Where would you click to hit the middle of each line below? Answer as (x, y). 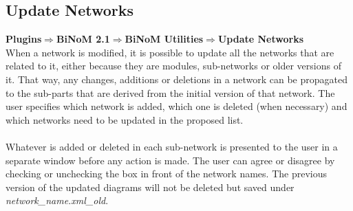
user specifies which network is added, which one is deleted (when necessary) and (176, 106)
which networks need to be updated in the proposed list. (125, 119)
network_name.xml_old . (57, 200)
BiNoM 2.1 (83, 39)
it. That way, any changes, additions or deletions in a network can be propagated (176, 79)
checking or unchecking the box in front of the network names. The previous (166, 174)
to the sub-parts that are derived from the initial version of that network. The (170, 92)
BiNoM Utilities (164, 39)
